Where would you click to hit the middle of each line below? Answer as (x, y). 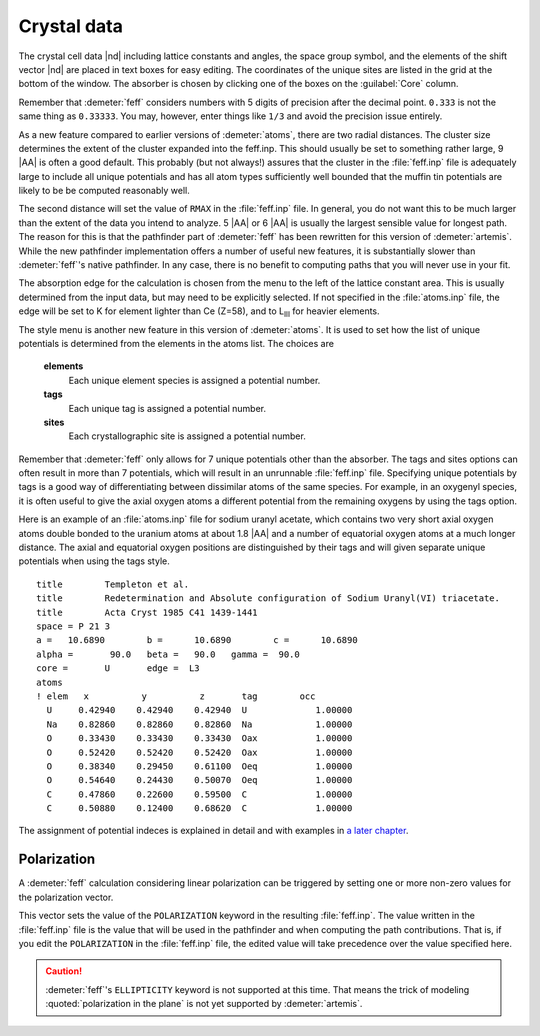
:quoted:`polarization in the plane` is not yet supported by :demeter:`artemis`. (204, 1004)
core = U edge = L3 (118, 668)
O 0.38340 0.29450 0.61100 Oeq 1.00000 (199, 766)
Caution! (64, 971)
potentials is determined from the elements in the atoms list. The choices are (176, 343)
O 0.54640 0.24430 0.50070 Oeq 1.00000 (199, 780)
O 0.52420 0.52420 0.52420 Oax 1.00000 (199, 752)
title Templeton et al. (113, 584)
